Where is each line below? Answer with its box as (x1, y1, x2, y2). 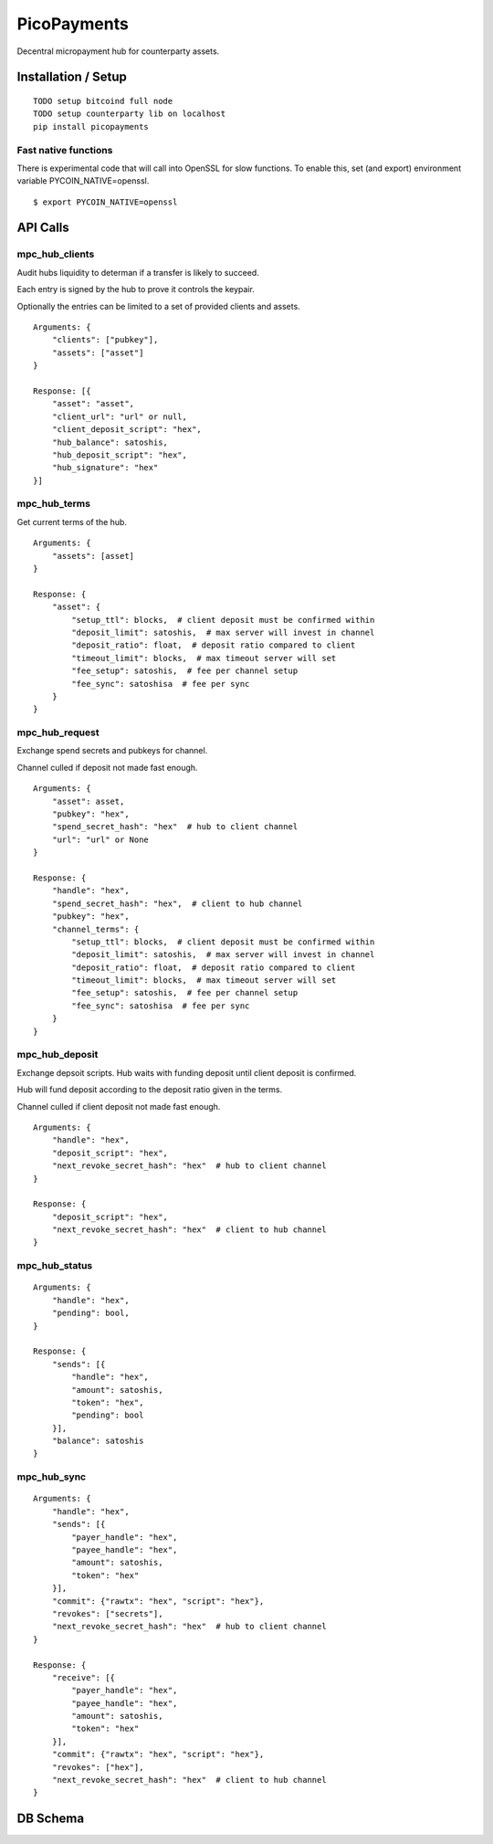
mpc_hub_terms (16, 498, 91, 511)
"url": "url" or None (51, 834, 150, 845)
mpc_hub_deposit (16, 1048, 99, 1061)
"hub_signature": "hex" (51, 462, 159, 473)
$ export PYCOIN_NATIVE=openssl (33, 196, 178, 207)
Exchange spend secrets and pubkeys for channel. (16, 745, 208, 756)
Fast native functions (16, 143, 113, 156)
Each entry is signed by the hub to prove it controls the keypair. (16, 284, 255, 295)
